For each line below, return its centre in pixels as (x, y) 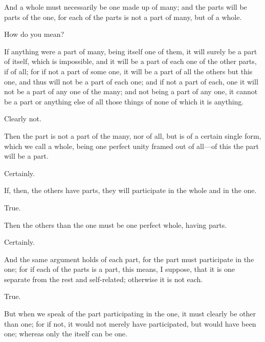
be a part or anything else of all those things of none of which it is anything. (124, 101)
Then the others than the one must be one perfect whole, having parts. (116, 225)
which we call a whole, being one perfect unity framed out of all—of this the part (131, 146)
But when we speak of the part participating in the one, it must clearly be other (130, 314)
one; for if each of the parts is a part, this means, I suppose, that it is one (119, 269)
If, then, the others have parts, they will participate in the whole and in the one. (130, 190)
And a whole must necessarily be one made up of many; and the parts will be (126, 7)
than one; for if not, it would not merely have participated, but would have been (130, 323)
